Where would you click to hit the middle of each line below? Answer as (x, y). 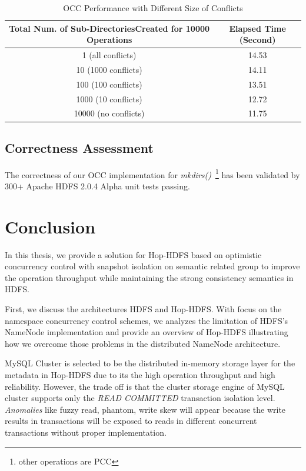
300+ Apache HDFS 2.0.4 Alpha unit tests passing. (97, 186)
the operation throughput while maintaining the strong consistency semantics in (149, 277)
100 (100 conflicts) (109, 84)
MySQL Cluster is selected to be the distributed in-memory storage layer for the (150, 363)
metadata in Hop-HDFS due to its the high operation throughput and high (140, 375)
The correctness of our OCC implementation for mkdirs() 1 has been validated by (152, 173)
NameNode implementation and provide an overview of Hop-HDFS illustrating (147, 332)
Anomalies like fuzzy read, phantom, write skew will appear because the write (145, 409)
